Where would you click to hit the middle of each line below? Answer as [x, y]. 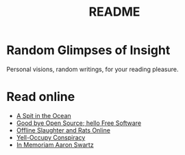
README [114, 12]
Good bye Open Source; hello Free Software [79, 123]
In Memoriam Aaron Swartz [55, 145]
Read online [41, 97]
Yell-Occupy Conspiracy [51, 137]
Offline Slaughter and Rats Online [63, 130]
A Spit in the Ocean [44, 115]
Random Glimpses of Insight [88, 50]
